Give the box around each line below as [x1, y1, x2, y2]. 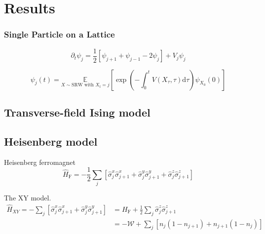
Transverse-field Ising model [4, 105, 151, 120]
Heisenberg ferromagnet [4, 156, 76, 167]
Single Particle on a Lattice [4, 28, 115, 40]
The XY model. [4, 193, 51, 203]
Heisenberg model [4, 133, 98, 149]
